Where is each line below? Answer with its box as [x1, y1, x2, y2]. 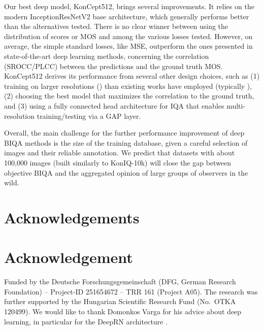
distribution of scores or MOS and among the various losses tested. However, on [4, 30, 253, 41]
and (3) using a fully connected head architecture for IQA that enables [4, 100, 224, 111]
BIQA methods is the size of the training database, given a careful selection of [4, 137, 248, 148]
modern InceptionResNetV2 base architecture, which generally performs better [4, 11, 249, 21]
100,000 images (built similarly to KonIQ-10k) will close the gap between [4, 157, 232, 168]
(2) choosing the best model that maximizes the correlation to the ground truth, [4, 90, 254, 101]
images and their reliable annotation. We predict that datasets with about [4, 147, 235, 158]
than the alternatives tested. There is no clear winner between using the [4, 21, 228, 31]
